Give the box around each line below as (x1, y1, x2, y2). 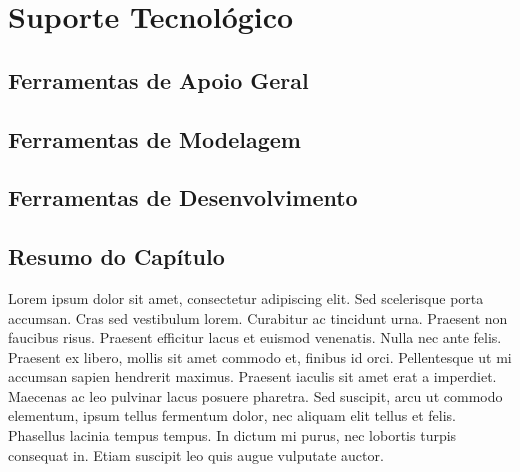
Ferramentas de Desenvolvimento (8, 182, 358, 213)
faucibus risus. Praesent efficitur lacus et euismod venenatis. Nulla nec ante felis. (8, 327, 502, 348)
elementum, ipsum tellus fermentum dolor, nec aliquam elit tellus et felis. (8, 405, 456, 426)
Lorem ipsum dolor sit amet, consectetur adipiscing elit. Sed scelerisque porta (8, 287, 484, 308)
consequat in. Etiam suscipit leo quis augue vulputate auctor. (8, 444, 384, 465)
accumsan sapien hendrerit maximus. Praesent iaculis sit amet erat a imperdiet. (8, 366, 497, 387)
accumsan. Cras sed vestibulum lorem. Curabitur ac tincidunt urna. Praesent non (8, 307, 508, 328)
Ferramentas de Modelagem (8, 123, 301, 154)
